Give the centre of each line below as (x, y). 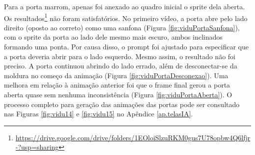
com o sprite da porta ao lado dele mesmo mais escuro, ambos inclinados (113, 37)
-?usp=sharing (37, 147)
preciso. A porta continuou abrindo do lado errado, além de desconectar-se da (121, 66)
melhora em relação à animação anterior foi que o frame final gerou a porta (117, 85)
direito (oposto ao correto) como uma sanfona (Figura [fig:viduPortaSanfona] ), (122, 27)
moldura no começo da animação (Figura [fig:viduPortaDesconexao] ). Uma (116, 75)
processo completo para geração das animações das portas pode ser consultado (122, 104)
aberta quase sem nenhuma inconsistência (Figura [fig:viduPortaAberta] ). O (118, 94)
